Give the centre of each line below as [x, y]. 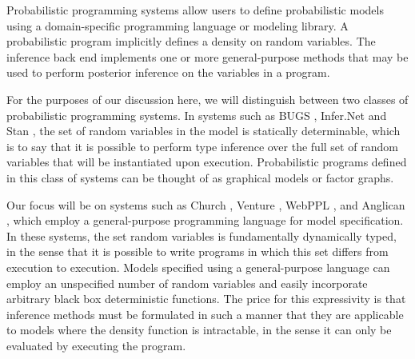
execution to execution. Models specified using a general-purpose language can [198, 267]
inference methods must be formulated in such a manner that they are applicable [205, 314]
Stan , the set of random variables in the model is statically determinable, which [204, 131]
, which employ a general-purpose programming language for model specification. [205, 220]
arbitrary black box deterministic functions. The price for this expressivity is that [206, 299]
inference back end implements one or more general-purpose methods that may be [207, 56]
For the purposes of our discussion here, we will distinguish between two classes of [207, 99]
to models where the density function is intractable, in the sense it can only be [199, 330]
